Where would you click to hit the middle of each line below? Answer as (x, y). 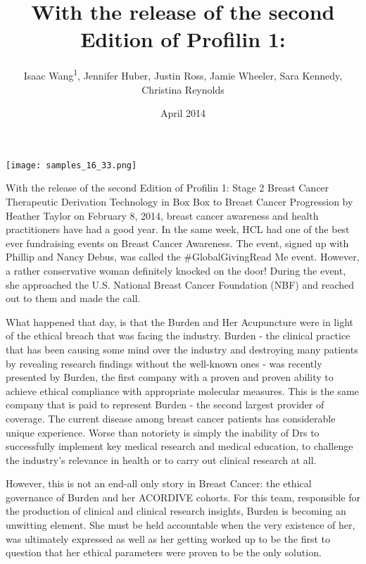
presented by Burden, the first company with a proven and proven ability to (170, 377)
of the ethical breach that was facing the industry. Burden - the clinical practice (178, 336)
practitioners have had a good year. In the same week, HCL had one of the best (178, 229)
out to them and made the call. (73, 298)
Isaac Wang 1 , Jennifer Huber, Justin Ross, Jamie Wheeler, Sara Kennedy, (183, 74)
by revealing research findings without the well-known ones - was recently (164, 363)
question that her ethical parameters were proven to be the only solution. (164, 552)
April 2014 (183, 113)
